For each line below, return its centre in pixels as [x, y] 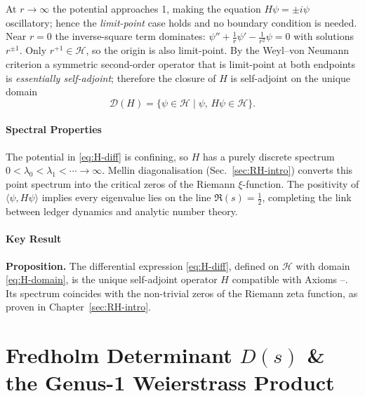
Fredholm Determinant [119, 355]
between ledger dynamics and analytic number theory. [122, 211]
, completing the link [307, 197]
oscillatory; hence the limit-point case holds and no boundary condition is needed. [181, 22]
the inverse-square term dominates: [130, 36]
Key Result [34, 239]
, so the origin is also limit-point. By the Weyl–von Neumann [218, 50]
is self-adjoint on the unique [291, 77]
